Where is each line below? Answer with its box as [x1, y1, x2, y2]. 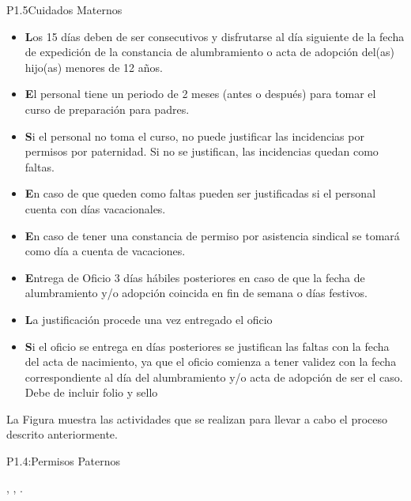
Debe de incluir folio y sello [25, 384, 158, 401]
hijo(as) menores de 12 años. [25, 58, 163, 75]
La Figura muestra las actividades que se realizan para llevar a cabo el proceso [6, 410, 388, 427]
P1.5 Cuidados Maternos [6, 2, 123, 17]
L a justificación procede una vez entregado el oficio [25, 311, 273, 327]
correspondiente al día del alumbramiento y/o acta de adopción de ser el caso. [25, 368, 403, 385]
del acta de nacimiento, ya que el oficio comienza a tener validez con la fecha [25, 353, 397, 370]
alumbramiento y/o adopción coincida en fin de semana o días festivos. [25, 284, 368, 301]
